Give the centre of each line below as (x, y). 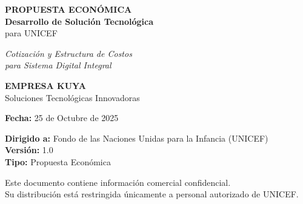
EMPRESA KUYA (46, 85)
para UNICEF (31, 33)
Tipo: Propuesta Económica (58, 161)
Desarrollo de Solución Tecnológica (79, 21)
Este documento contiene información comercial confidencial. (118, 182)
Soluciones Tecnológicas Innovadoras (72, 97)
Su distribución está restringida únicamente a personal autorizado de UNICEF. (152, 194)
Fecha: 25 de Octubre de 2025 (62, 118)
